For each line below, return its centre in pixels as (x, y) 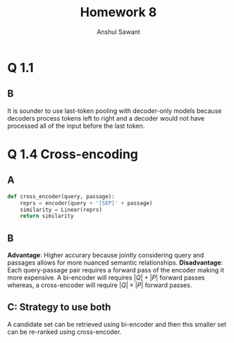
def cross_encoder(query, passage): (61, 196)
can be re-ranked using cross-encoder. (64, 332)
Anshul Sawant (118, 32)
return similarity (47, 216)
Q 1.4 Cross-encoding (73, 154)
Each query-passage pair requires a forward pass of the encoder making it (116, 270)
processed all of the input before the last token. (76, 126)
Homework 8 (118, 12)
